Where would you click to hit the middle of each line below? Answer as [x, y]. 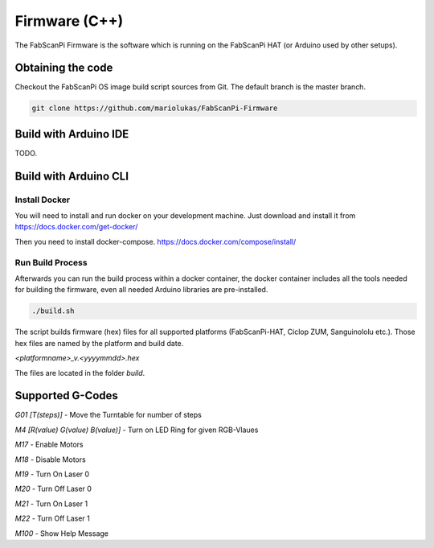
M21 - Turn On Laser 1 [51, 504]
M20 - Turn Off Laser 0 [53, 489]
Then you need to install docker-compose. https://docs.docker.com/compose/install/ [156, 241]
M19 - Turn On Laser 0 [52, 474]
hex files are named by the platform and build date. [99, 343]
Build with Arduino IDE [72, 134]
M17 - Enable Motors [49, 445]
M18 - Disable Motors [50, 459]
